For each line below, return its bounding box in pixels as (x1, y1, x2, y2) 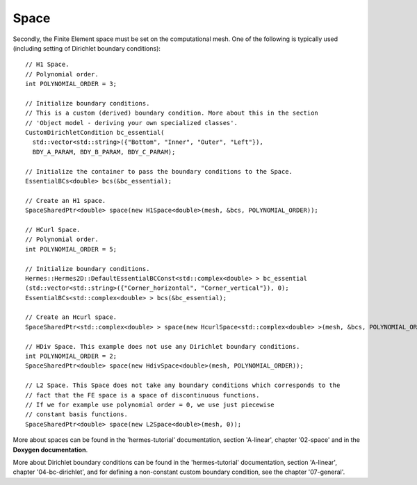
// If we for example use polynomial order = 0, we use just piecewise (25, 401, 275, 409)
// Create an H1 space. (25, 197, 106, 204)
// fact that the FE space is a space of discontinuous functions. (25, 391, 260, 399)
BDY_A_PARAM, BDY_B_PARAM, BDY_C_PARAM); (32, 148, 176, 156)
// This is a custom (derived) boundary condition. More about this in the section (25, 109, 319, 117)
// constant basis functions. (25, 411, 129, 418)
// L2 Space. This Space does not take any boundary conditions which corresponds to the (25, 381, 341, 389)
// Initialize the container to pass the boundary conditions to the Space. (25, 167, 293, 175)
